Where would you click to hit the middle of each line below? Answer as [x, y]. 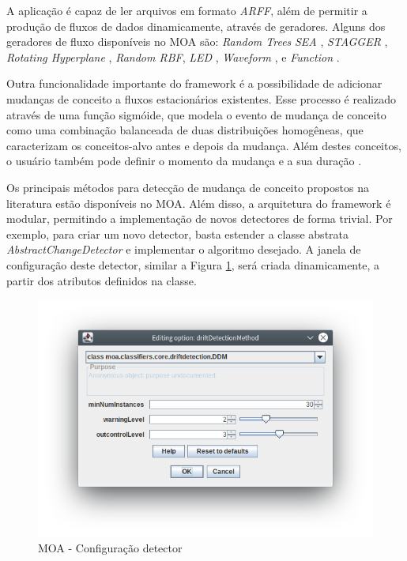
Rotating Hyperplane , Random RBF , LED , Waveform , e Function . [173, 56]
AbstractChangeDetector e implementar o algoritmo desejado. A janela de [184, 249]
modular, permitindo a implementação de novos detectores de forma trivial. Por [200, 218]
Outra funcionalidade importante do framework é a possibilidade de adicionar [194, 83]
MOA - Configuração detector [110, 547]
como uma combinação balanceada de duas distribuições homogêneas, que [185, 130]
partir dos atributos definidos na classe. [102, 280]
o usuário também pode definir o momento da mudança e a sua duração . [184, 161]
